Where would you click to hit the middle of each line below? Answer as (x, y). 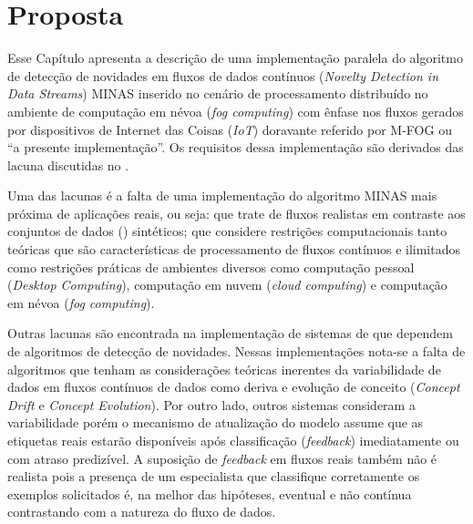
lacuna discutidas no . (68, 164)
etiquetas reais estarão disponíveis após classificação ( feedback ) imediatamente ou (233, 440)
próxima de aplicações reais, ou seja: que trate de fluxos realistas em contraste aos (236, 213)
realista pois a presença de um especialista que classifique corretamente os (214, 476)
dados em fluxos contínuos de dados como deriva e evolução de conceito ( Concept (234, 387)
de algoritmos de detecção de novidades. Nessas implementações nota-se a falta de (236, 351)
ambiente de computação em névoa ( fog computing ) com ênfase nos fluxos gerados (236, 111)
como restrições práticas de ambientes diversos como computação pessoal (211, 267)
